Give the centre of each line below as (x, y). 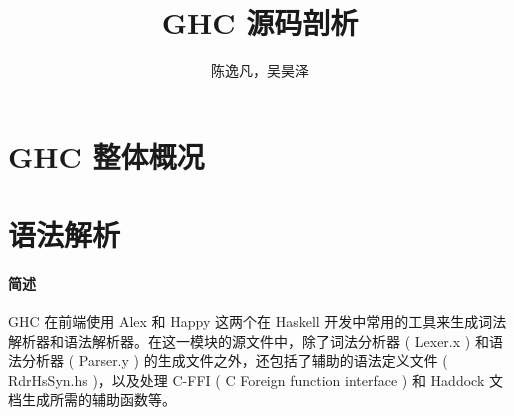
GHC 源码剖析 (260, 22)
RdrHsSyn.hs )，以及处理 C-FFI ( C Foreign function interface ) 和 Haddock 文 (255, 379)
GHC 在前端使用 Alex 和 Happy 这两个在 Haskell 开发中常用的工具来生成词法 (257, 321)
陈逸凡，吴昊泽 (260, 70)
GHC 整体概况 (106, 155)
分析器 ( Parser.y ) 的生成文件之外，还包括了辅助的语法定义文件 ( (234, 360)
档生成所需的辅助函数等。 (92, 399)
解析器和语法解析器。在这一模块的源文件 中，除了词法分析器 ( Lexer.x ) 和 (248, 340)
